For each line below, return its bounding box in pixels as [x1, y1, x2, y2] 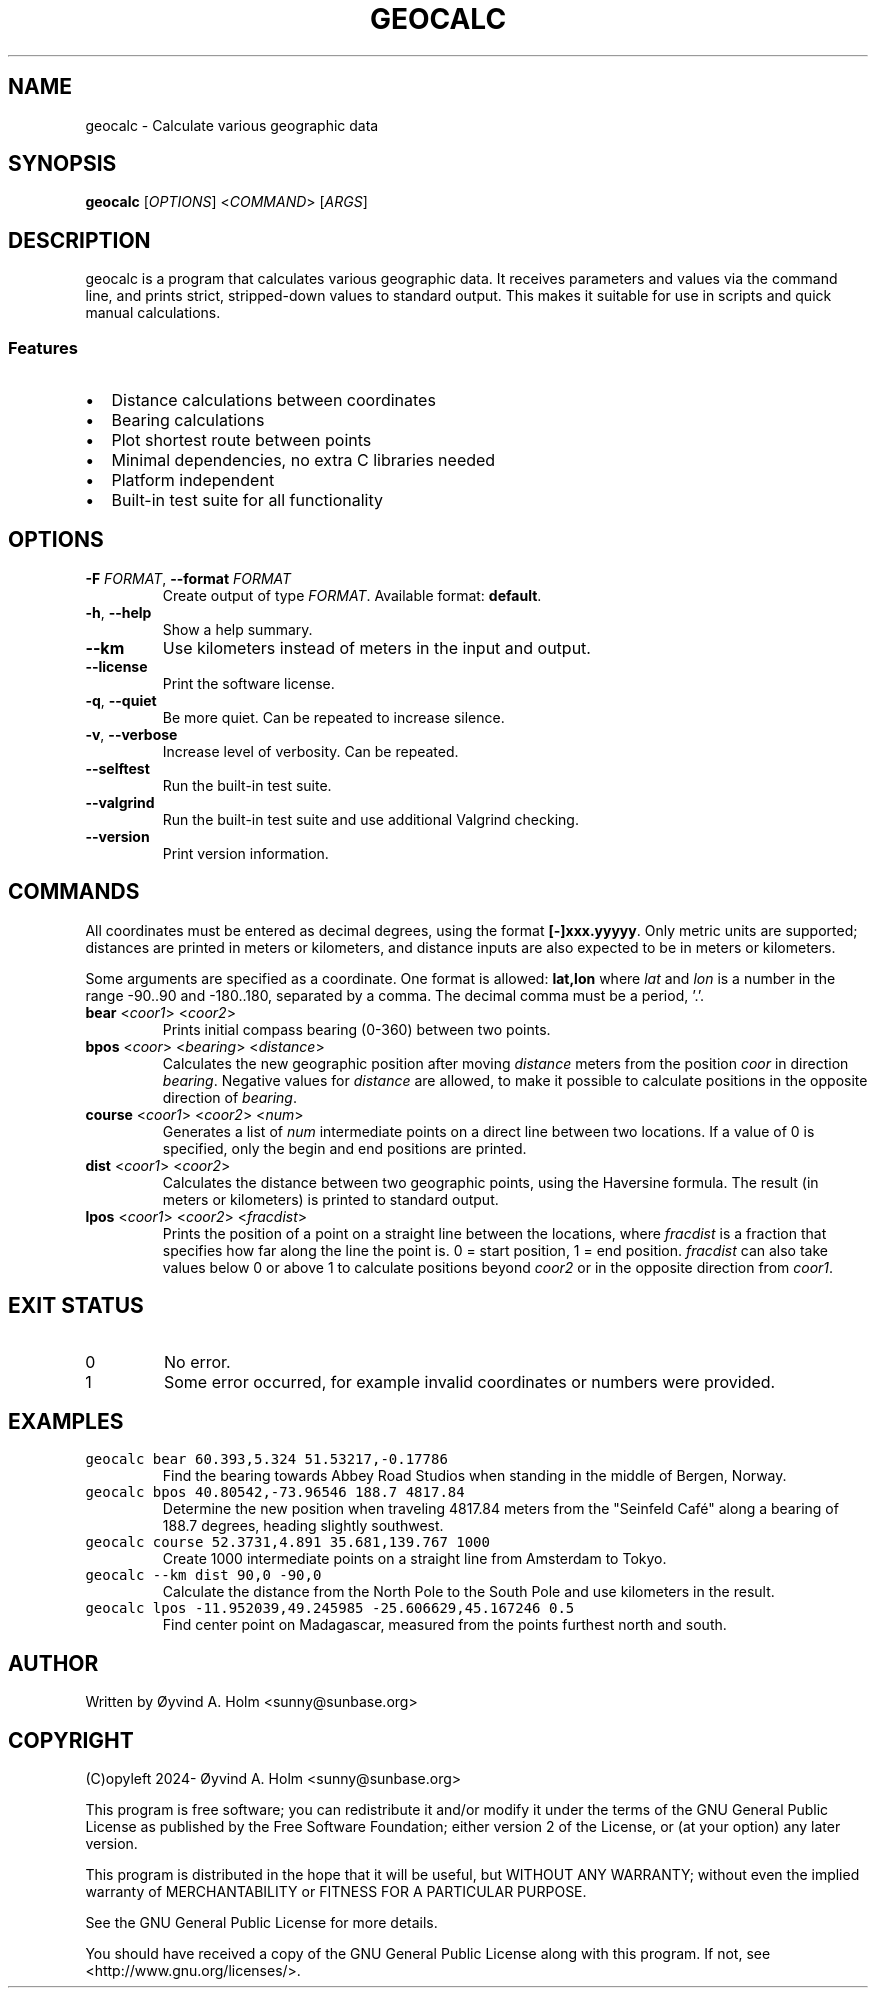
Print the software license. [162, 674, 335, 692]
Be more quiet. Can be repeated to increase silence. [162, 708, 505, 726]
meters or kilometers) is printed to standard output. [162, 1190, 499, 1208]
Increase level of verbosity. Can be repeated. [162, 742, 459, 760]
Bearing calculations [111, 410, 265, 431]
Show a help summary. [162, 620, 313, 638]
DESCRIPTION [8, 227, 151, 253]
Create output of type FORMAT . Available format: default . [162, 586, 542, 604]
